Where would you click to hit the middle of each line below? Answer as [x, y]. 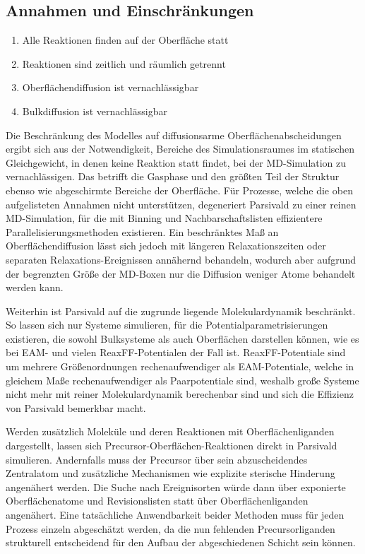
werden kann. [35, 287]
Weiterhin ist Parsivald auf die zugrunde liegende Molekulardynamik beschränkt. [181, 311]
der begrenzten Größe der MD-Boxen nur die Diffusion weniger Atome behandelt [181, 273]
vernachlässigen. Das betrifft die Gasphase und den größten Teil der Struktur [173, 176]
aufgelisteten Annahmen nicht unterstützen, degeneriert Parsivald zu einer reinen [181, 204]
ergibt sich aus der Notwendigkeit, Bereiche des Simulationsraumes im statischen [180, 149]
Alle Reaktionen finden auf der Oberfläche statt [125, 40]
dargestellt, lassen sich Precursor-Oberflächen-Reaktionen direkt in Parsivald [172, 446]
